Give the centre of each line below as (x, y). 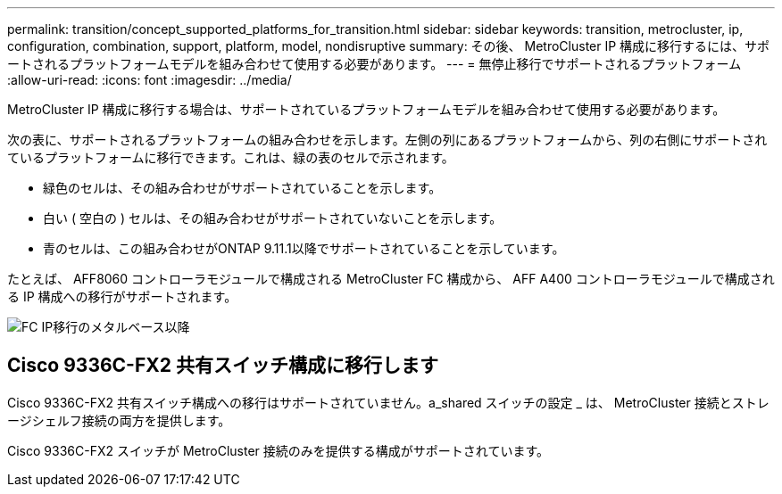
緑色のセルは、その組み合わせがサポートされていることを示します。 (242, 188)
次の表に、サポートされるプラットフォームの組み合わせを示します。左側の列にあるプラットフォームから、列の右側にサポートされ (387, 140)
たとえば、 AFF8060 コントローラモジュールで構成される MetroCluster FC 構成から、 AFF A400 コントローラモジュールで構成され (391, 279)
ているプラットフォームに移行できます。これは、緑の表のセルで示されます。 (231, 157)
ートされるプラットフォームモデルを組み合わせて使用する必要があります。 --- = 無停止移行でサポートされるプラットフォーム (374, 64)
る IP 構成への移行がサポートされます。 (122, 296)
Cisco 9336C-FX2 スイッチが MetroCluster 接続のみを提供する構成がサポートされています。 (278, 450)
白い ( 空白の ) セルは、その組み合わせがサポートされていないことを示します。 (273, 218)
